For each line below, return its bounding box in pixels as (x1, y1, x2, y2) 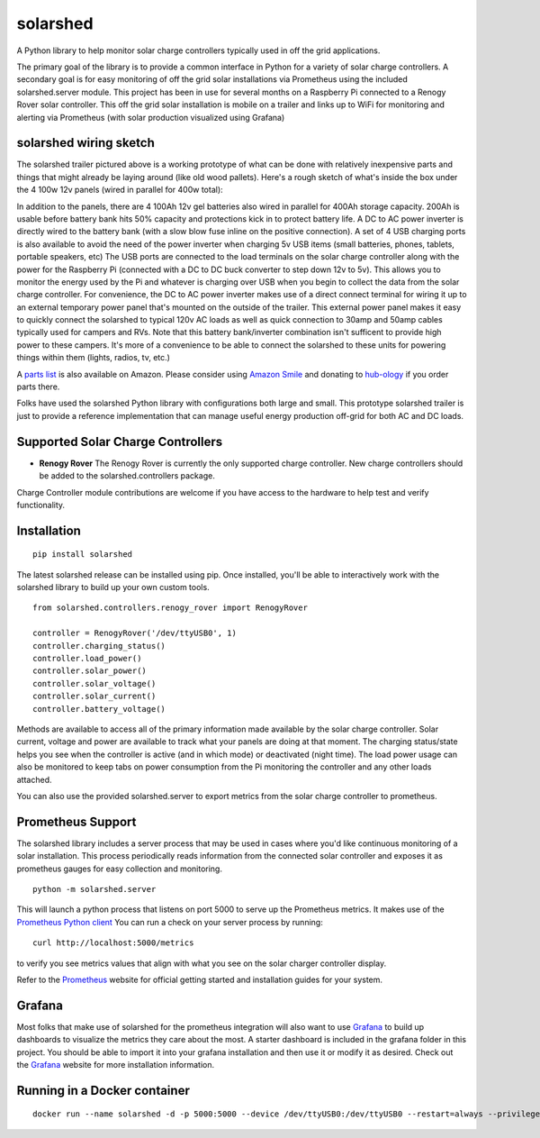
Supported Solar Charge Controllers (16, 433, 223, 450)
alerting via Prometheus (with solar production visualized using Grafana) (16, 112, 285, 123)
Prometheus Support (16, 814, 137, 829)
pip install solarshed (32, 550, 133, 560)
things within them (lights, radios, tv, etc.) (16, 352, 171, 363)
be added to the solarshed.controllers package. (39, 470, 215, 481)
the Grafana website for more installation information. (16, 1060, 215, 1070)
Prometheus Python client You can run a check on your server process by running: (16, 916, 323, 927)
